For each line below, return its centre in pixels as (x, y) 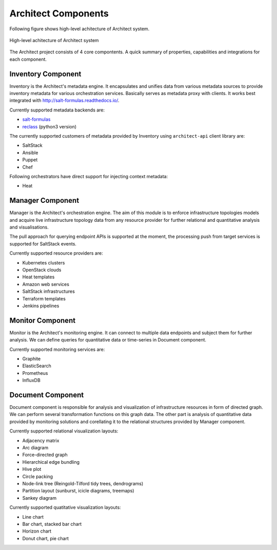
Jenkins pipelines (41, 306)
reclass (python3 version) (50, 126)
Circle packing (38, 476)
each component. (28, 59)
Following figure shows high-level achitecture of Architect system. (80, 29)
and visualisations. (29, 227)
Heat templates (38, 277)
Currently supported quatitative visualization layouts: (65, 507)
